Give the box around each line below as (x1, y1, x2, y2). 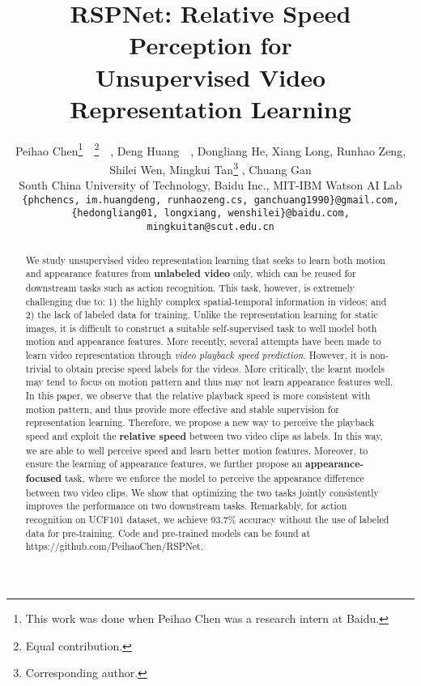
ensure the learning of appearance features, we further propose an (25, 457, 303, 471)
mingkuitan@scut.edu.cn (147, 221, 274, 233)
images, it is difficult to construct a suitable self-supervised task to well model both (25, 321, 377, 334)
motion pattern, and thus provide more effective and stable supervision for (25, 402, 340, 415)
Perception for (129, 28, 292, 62)
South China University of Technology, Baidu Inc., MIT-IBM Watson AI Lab (19, 177, 402, 194)
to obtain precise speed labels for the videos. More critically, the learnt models (54, 361, 385, 375)
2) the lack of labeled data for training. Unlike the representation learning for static (25, 308, 378, 322)
